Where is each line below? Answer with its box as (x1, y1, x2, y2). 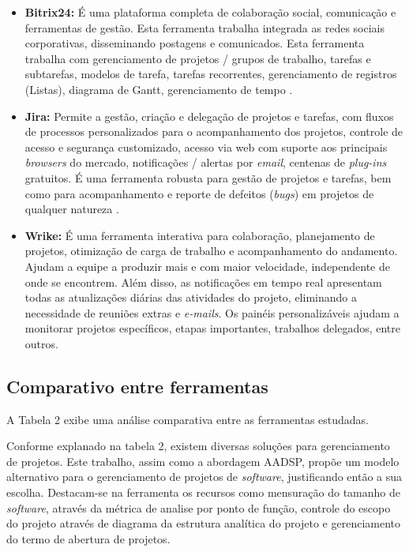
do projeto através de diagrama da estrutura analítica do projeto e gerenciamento (6, 515, 400, 531)
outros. (24, 335, 58, 351)
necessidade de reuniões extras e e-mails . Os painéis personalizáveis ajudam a (24, 304, 400, 321)
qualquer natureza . (24, 201, 119, 217)
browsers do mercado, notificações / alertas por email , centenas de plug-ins (24, 154, 387, 171)
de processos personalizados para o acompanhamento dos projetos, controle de (24, 123, 403, 140)
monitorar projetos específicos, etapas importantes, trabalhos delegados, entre (24, 320, 401, 336)
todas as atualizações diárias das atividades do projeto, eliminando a (24, 289, 357, 306)
